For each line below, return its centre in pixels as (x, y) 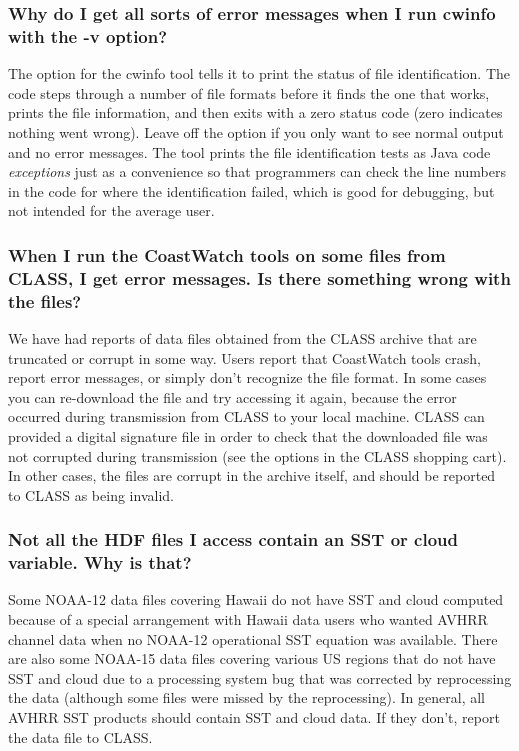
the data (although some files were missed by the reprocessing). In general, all (246, 697)
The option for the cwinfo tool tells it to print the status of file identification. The (259, 73)
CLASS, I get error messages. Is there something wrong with (259, 277)
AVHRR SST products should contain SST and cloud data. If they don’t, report (254, 717)
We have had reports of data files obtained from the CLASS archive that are (242, 337)
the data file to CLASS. (80, 736)
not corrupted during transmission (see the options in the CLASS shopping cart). (257, 455)
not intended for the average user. (111, 210)
